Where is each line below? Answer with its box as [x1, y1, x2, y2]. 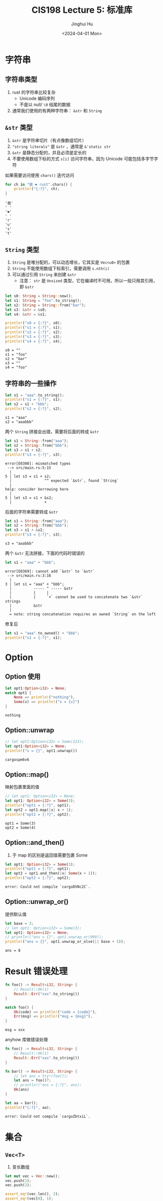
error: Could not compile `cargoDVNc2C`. [5, 884, 91, 889]
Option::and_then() [5, 838, 64, 847]
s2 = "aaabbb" [5, 419, 34, 424]
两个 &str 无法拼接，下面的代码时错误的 [5, 550, 85, 556]
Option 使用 [5, 672, 41, 681]
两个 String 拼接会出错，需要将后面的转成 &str [5, 429, 99, 435]
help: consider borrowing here [5, 487, 69, 491]
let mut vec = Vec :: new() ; [5, 1174, 60, 1178]
